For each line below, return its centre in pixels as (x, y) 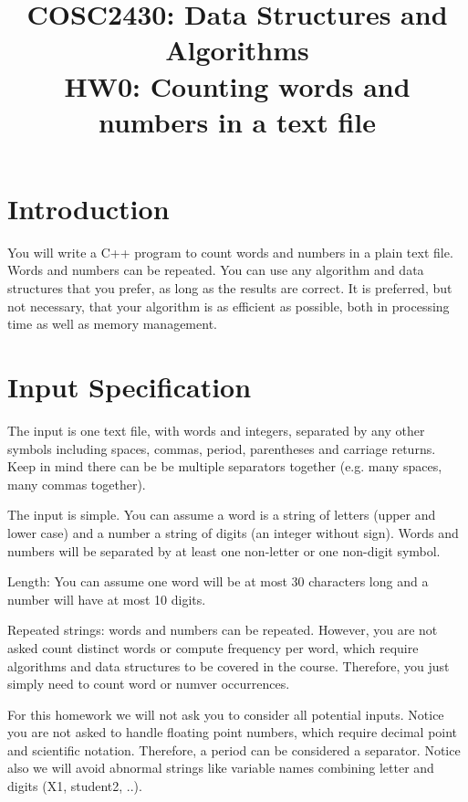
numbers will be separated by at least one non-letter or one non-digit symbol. (224, 550)
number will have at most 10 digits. (107, 599)
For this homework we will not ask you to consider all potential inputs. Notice (226, 714)
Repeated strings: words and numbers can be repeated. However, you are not (223, 630)
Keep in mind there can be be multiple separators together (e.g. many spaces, (225, 466)
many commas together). (77, 484)
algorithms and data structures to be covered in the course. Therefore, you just (229, 665)
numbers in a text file (237, 121)
